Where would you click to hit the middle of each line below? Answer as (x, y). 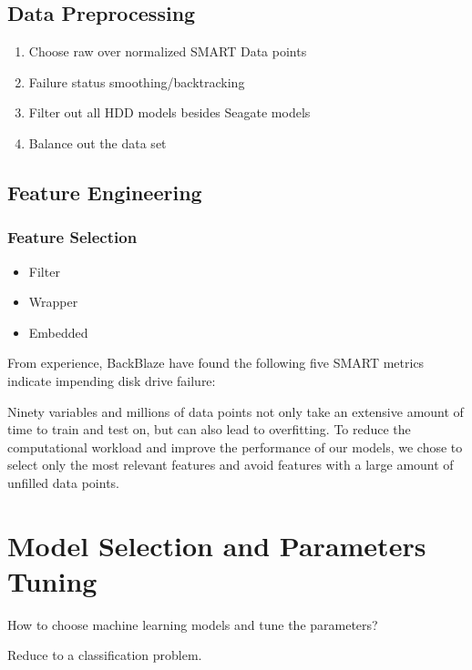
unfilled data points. (64, 482)
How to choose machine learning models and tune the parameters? (193, 624)
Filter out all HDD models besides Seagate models (169, 112)
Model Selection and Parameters (217, 545)
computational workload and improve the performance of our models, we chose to (235, 447)
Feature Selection (72, 237)
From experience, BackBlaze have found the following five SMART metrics (216, 363)
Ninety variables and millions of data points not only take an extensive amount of (236, 411)
